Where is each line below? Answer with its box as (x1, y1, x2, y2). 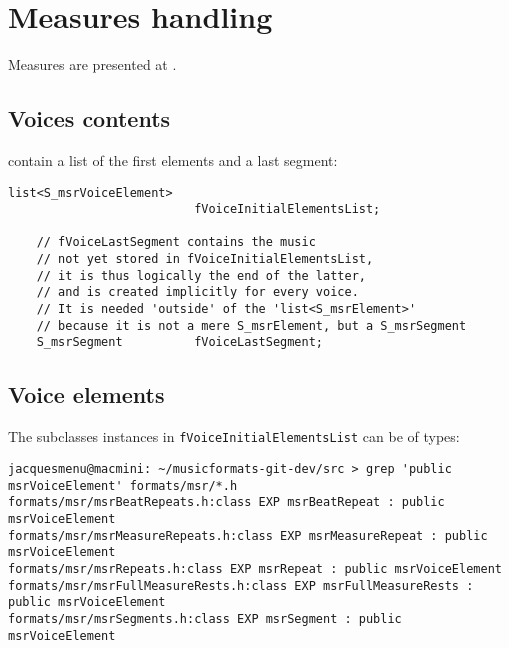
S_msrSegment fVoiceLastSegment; (36, 335, 323, 350)
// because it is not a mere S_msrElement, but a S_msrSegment (36, 318, 467, 333)
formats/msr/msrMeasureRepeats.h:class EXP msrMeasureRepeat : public (8, 528, 488, 543)
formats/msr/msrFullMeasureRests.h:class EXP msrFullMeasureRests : (8, 578, 474, 593)
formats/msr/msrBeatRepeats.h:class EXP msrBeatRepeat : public (8, 495, 445, 510)
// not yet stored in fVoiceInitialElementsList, (36, 252, 374, 267)
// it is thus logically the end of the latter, (36, 268, 366, 283)
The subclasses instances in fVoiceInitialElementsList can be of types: (8, 426, 460, 447)
